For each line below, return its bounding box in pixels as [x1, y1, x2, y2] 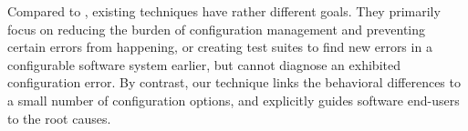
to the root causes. [7, 108, 111, 127]
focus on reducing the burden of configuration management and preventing [7, 19, 426, 38]
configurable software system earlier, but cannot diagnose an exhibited [7, 55, 400, 74]
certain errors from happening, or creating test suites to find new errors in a [7, 37, 432, 56]
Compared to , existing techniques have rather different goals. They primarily [7, 2, 441, 20]
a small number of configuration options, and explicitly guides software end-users [7, 90, 460, 109]
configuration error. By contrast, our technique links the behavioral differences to [7, 73, 461, 92]
